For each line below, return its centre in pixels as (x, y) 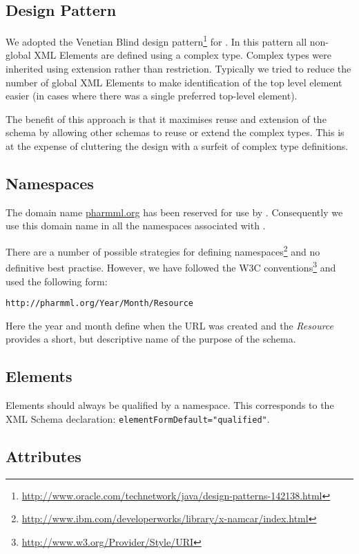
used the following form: (57, 281)
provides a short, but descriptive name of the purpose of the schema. (151, 339)
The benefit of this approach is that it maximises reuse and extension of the (166, 118)
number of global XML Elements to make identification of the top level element (174, 82)
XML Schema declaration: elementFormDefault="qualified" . (138, 418)
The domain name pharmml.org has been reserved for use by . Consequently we (174, 212)
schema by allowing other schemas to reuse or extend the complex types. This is (175, 132)
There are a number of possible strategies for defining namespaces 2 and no (163, 250)
